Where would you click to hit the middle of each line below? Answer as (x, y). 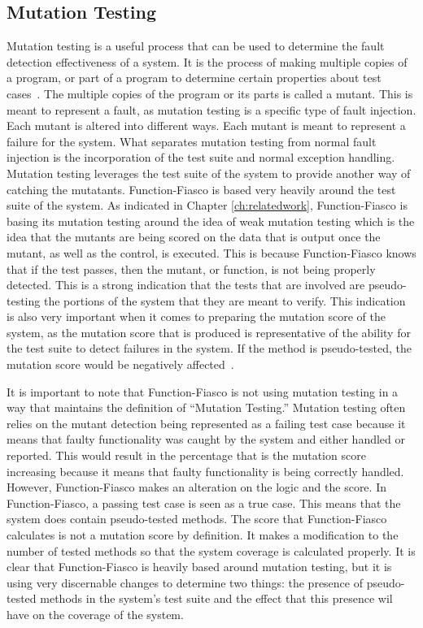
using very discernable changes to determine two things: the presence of (185, 582)
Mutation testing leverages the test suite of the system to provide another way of (209, 173)
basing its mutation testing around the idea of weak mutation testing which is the (211, 221)
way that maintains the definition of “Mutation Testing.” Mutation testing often (206, 407)
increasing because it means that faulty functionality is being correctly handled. (205, 471)
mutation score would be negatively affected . (120, 364)
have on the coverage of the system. (95, 614)
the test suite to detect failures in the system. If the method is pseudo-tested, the (209, 348)
